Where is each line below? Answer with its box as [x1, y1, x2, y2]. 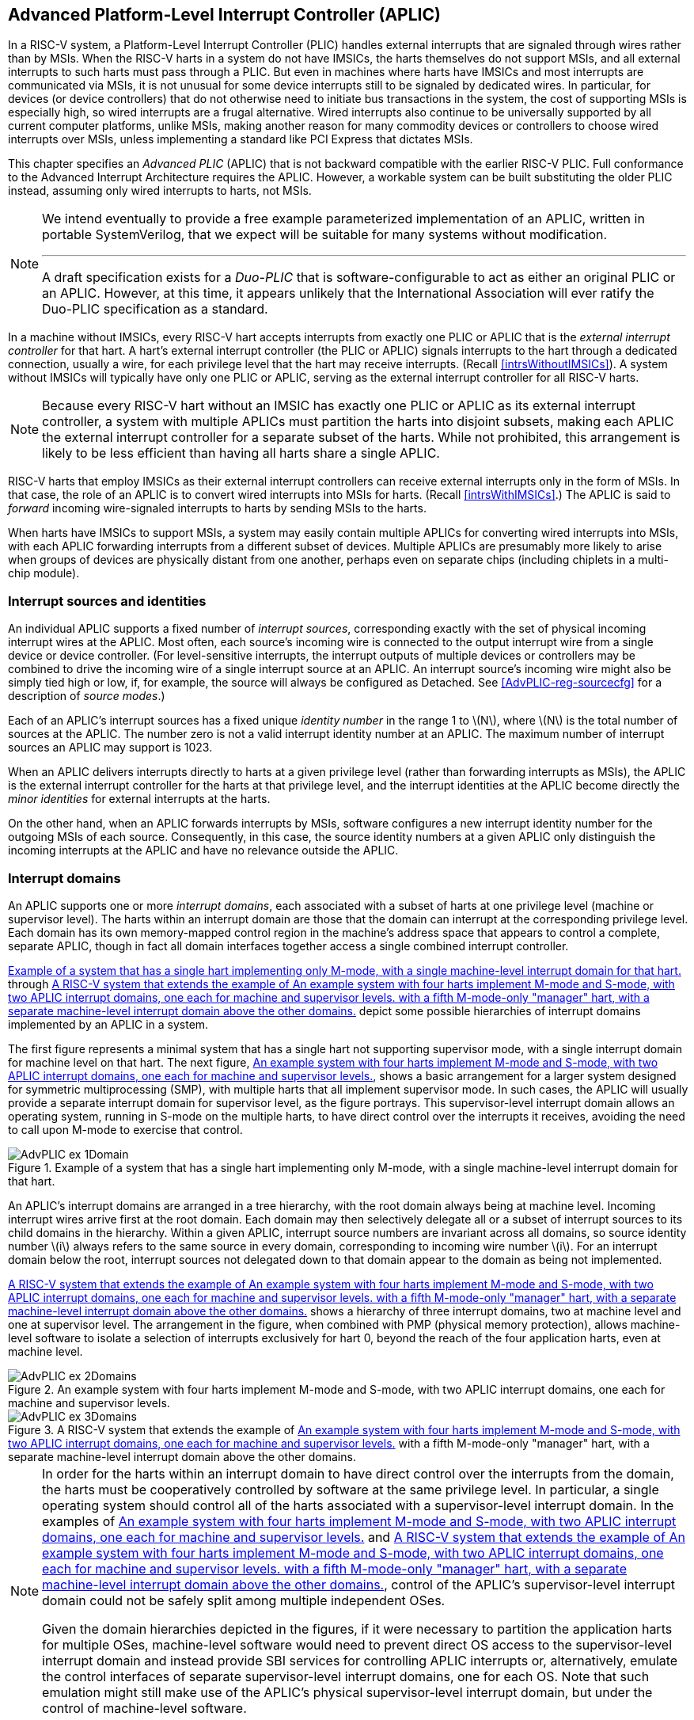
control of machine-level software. [42, 1699, 247, 1716]
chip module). [8, 566, 80, 580]
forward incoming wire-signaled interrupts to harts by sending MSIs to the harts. [8, 501, 427, 516]
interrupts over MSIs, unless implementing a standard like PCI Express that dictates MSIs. [8, 132, 473, 147]
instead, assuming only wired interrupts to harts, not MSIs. [8, 184, 312, 198]
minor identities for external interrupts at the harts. [8, 792, 271, 806]
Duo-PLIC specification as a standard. [42, 301, 268, 318]
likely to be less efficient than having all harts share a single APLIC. [42, 445, 440, 462]
